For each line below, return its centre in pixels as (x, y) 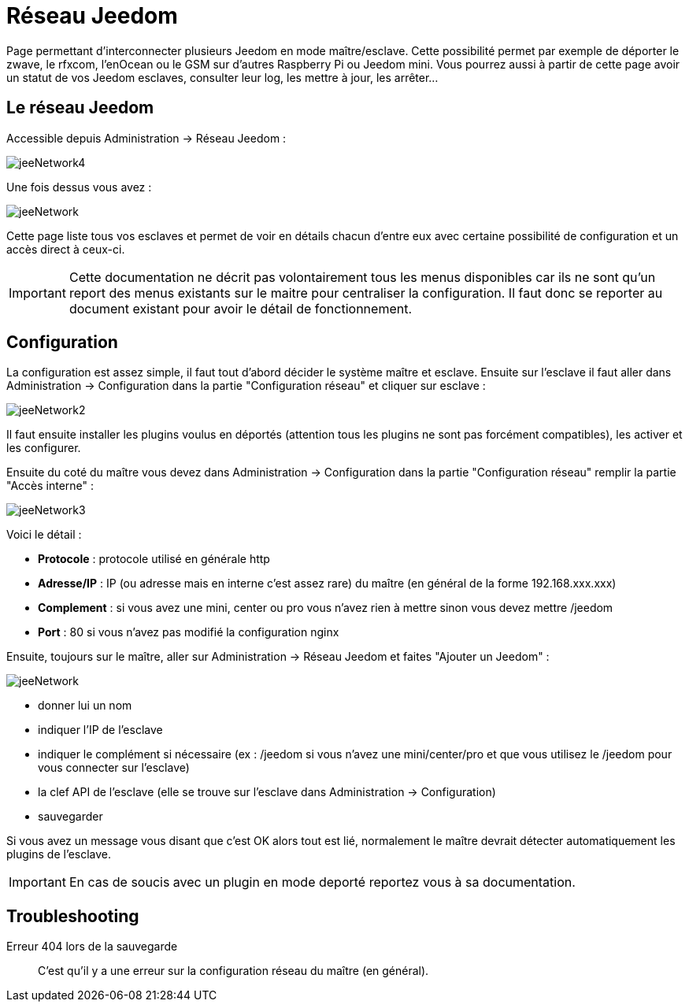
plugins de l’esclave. (59, 854)
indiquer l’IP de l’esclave (100, 730)
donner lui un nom (85, 706)
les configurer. (44, 448)
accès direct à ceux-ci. (66, 249)
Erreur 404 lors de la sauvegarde (92, 947)
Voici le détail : (44, 535)
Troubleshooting (73, 916)
